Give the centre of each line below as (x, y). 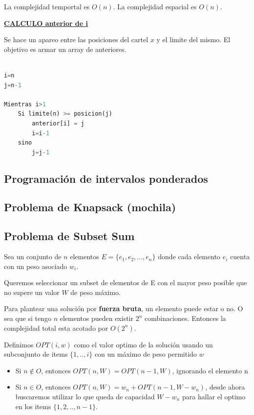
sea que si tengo (28, 318)
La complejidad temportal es (47, 6)
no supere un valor (32, 292)
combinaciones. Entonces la (185, 318)
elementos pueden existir (96, 318)
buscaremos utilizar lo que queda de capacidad (85, 397)
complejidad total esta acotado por (56, 328)
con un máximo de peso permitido (146, 354)
